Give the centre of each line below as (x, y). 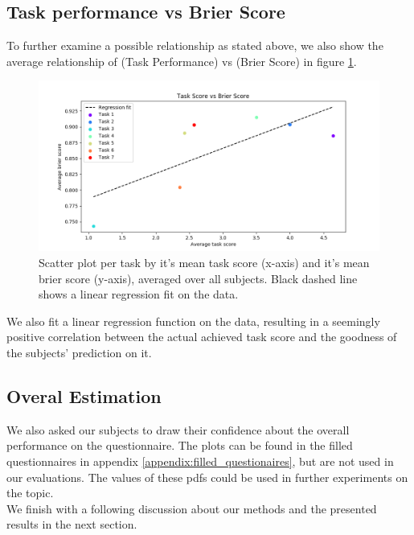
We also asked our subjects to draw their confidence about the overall (178, 429)
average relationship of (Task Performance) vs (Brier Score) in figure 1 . (182, 61)
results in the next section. (72, 524)
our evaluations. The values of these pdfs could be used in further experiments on (207, 477)
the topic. (30, 493)
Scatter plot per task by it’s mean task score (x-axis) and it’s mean (204, 262)
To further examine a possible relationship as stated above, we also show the (195, 45)
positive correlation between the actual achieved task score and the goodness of (202, 337)
